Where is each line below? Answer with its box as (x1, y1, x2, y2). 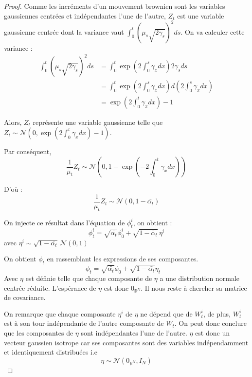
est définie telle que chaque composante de (25, 273, 152, 283)
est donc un (195, 328, 230, 338)
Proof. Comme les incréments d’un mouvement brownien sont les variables (4, 1, 225, 11)
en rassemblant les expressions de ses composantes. (47, 254, 198, 264)
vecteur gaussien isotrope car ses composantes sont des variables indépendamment (4, 337, 249, 347)
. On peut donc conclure (174, 318, 247, 328)
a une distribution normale (160, 273, 239, 283)
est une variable (177, 10, 224, 20)
